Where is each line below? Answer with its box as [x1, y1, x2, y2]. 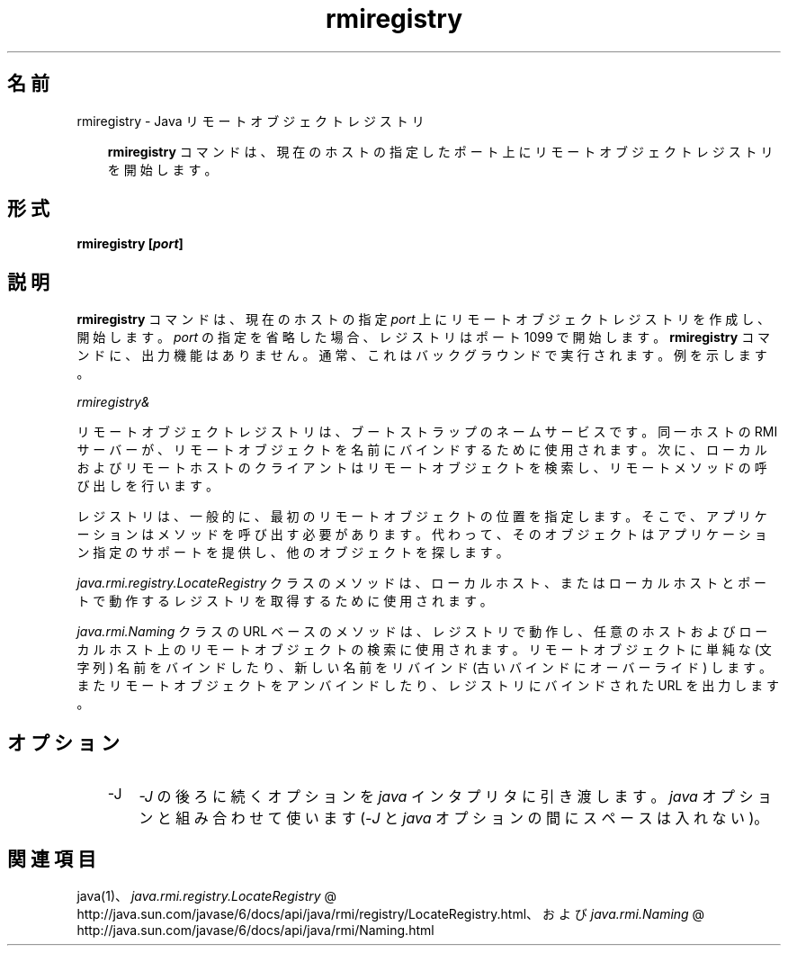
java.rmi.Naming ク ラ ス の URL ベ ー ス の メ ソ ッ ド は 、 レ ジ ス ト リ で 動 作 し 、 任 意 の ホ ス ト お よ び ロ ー [76, 624, 768, 640]
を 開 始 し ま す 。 [107, 161, 218, 177]
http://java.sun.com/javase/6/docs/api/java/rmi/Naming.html [76, 922, 434, 938]
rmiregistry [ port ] [76, 236, 184, 252]
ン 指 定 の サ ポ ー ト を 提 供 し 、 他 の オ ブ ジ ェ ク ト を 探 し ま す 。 [76, 544, 509, 561]
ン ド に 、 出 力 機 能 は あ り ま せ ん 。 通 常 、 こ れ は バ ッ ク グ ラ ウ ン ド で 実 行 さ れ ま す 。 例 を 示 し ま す [76, 347, 767, 364]
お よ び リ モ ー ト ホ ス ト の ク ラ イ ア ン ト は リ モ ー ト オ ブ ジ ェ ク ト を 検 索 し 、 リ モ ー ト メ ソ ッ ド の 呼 [76, 460, 767, 476]
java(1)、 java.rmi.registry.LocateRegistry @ [76, 887, 337, 904]
